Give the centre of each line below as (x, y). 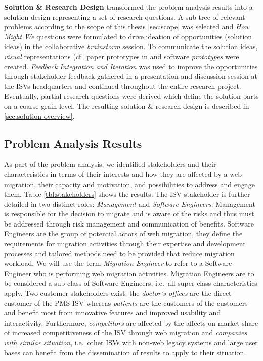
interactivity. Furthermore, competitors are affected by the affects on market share (131, 322)
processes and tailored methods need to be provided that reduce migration (119, 253)
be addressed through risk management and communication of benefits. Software (129, 223)
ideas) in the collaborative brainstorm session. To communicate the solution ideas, (131, 46)
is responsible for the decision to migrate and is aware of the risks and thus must (129, 214)
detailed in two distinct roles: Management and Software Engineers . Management (130, 204)
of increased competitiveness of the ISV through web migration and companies (126, 332)
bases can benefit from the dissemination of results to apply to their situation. (125, 352)
